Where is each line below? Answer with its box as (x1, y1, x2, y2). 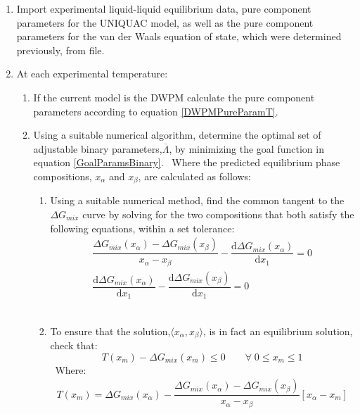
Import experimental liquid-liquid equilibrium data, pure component (16, 1, 311, 15)
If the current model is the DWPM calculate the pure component (33, 89, 315, 104)
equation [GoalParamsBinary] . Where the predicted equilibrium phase (33, 155, 340, 170)
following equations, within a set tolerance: (50, 220, 235, 235)
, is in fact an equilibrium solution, (202, 323, 353, 338)
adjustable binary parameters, (33, 141, 162, 156)
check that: (50, 338, 98, 353)
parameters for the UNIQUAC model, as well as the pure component (16, 15, 314, 30)
